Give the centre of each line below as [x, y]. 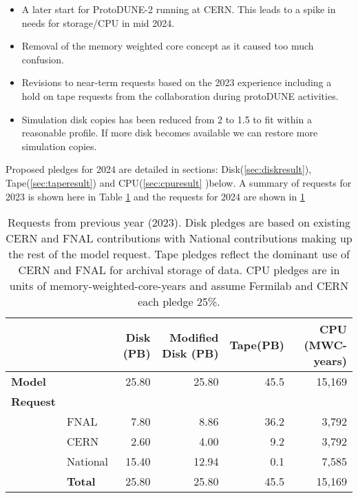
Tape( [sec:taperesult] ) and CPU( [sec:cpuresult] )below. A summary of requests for [179, 182]
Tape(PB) [257, 345]
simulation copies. [59, 146]
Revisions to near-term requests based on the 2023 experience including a [177, 82]
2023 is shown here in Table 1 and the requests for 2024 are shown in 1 [155, 196]
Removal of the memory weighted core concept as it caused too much [168, 46]
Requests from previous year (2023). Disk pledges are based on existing [179, 222]
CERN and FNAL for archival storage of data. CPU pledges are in [179, 270]
